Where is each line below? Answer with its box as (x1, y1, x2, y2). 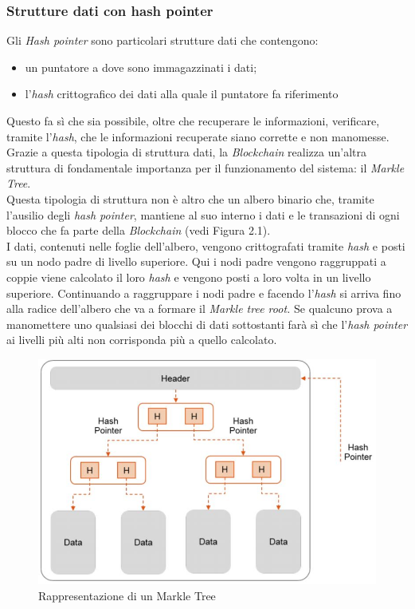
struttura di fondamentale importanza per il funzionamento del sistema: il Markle (6, 159, 405, 176)
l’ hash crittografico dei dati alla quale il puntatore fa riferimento (25, 85, 339, 102)
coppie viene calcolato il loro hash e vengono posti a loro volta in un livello (6, 268, 371, 285)
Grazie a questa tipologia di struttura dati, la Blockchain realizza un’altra (6, 144, 366, 160)
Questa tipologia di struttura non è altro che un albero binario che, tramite (6, 190, 374, 207)
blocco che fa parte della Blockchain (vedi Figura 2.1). (6, 222, 271, 239)
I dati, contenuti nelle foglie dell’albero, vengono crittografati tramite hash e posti (6, 237, 405, 254)
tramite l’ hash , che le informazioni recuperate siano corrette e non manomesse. (6, 128, 390, 144)
